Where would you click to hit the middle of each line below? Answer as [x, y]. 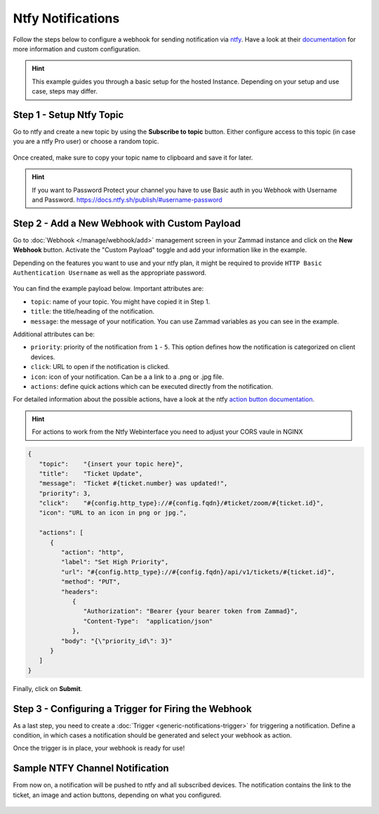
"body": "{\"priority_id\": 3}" [117, 641]
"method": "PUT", [91, 582]
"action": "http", [92, 553]
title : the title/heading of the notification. [92, 311]
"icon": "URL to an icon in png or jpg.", [113, 513]
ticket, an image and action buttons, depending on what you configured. [117, 795]
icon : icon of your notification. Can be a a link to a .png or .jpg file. [127, 377]
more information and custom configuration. [77, 49]
